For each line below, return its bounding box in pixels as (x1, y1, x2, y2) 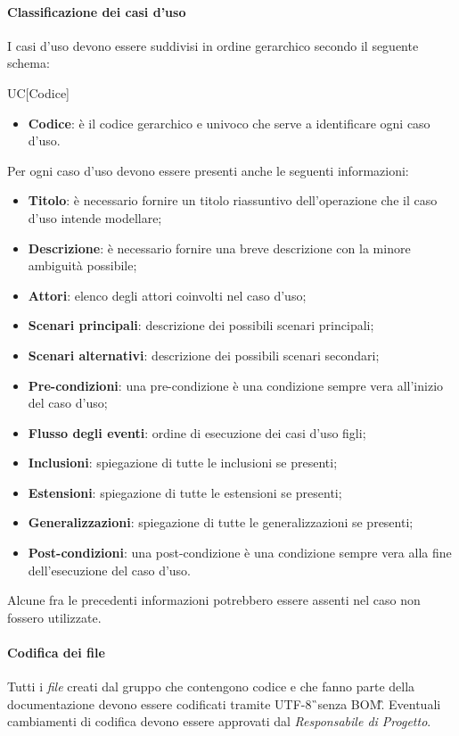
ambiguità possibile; (28, 256, 137, 275)
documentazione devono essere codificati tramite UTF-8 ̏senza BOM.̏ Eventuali (7, 694, 441, 713)
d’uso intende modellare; (28, 208, 162, 227)
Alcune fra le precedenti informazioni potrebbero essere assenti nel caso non (7, 591, 421, 609)
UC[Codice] (7, 83, 70, 102)
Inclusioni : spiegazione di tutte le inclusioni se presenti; (28, 453, 338, 472)
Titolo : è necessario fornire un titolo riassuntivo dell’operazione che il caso (28, 191, 438, 210)
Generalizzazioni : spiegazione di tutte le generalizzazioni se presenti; (28, 513, 414, 532)
